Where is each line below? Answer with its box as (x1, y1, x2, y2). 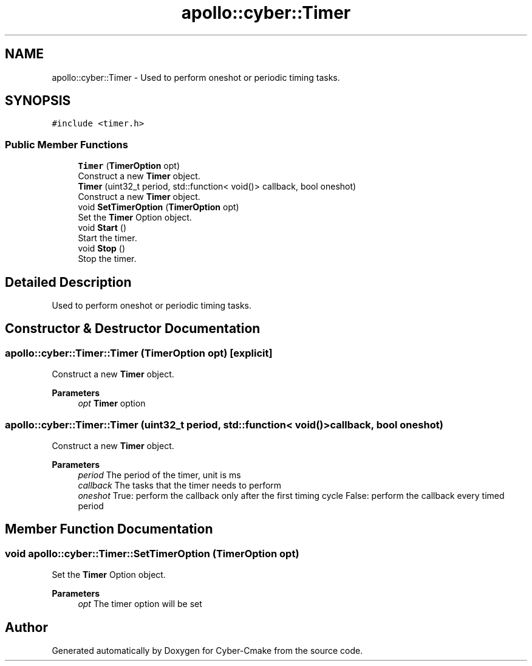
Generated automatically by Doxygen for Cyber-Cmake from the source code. (52, 645, 363, 656)
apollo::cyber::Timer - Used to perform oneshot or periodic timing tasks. (52, 72, 340, 83)
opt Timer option (78, 398, 146, 409)
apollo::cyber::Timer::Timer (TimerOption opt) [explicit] (5, 346, 273, 359)
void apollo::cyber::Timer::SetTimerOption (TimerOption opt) (5, 547, 299, 560)
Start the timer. (78, 233, 137, 244)
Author (5, 619, 48, 635)
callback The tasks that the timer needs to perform (78, 480, 282, 490)
